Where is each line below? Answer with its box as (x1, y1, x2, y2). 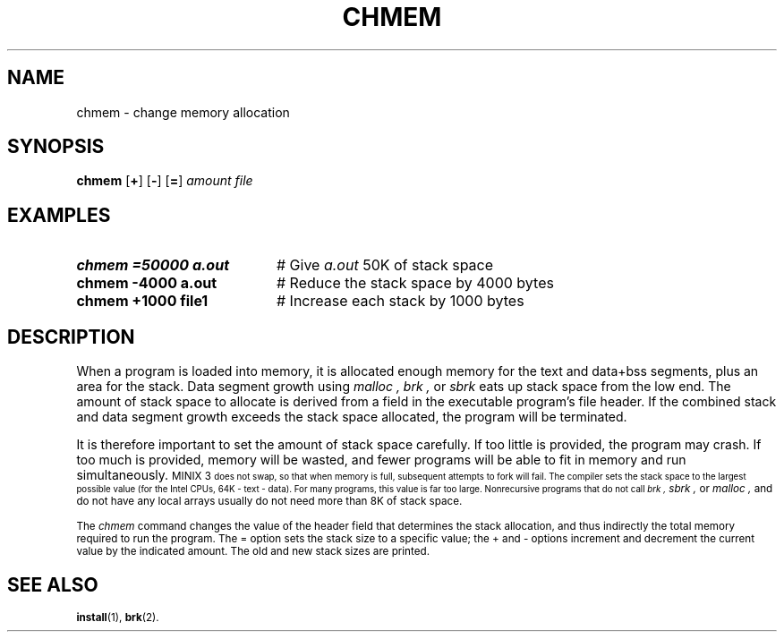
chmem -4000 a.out (76, 274, 217, 293)
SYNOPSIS (7, 135, 105, 158)
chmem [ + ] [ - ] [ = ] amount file (76, 173, 253, 189)
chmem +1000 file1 (76, 292, 209, 311)
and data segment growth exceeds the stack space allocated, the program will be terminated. (76, 409, 627, 425)
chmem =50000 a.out (76, 256, 230, 275)
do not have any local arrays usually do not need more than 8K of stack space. (76, 495, 463, 508)
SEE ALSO (7, 573, 98, 596)
